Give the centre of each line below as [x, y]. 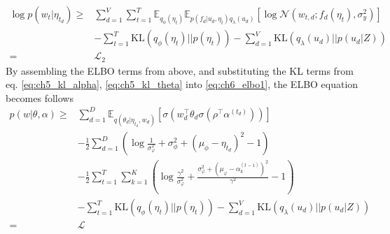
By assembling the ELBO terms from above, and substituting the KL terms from [180, 70]
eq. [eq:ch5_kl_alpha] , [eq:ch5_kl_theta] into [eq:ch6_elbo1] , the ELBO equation [182, 84]
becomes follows [40, 97]
